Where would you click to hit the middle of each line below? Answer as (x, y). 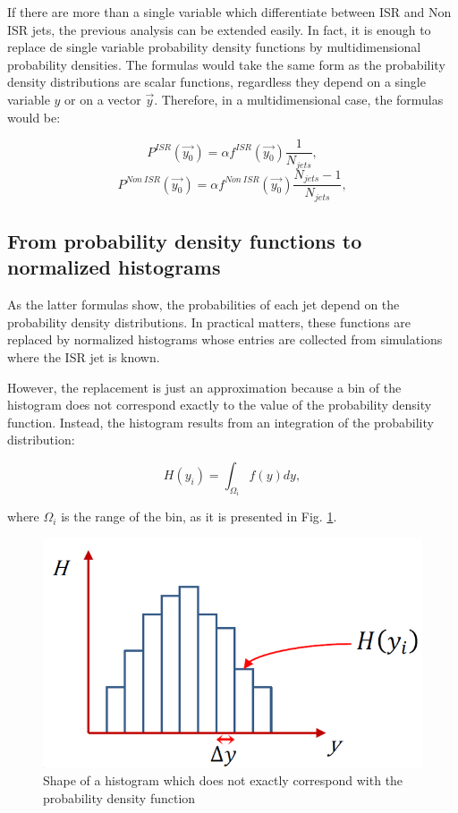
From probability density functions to (185, 241)
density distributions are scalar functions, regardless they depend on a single (216, 82)
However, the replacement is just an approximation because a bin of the (204, 387)
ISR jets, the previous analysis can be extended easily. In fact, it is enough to (219, 29)
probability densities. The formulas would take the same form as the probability (226, 64)
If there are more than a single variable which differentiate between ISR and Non (229, 12)
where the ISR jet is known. (84, 356)
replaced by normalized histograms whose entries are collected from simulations (225, 339)
